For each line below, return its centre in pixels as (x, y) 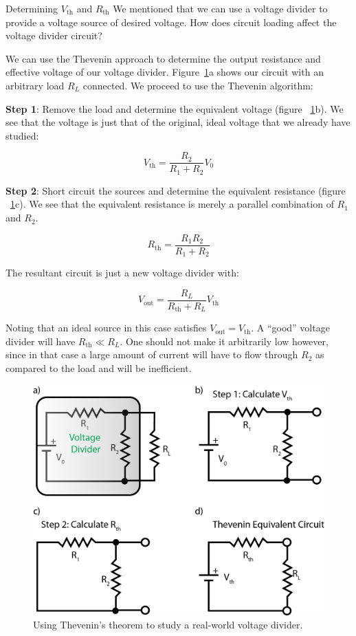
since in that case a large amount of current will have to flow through (152, 354)
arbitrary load (35, 85)
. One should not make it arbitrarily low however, (224, 341)
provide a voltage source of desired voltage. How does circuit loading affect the (171, 22)
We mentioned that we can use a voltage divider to (220, 8)
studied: (22, 135)
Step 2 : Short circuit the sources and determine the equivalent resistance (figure (176, 190)
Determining (32, 8)
